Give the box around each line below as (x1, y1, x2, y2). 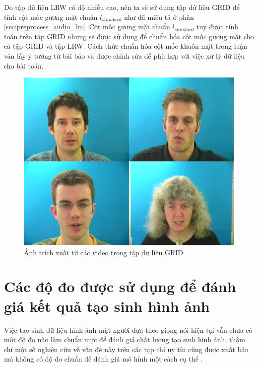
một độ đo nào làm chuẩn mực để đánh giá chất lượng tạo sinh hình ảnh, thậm (4, 334, 245, 345)
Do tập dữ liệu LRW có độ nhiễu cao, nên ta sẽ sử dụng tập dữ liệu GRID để (4, 2, 240, 12)
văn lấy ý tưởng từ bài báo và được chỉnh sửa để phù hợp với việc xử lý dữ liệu (4, 50, 245, 61)
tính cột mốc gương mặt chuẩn (4, 11, 98, 22)
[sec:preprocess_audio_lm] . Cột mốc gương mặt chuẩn (4, 21, 170, 32)
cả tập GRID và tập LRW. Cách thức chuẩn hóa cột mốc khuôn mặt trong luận (4, 41, 248, 51)
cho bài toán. (4, 60, 44, 71)
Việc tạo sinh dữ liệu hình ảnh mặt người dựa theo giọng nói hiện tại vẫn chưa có (4, 324, 253, 335)
